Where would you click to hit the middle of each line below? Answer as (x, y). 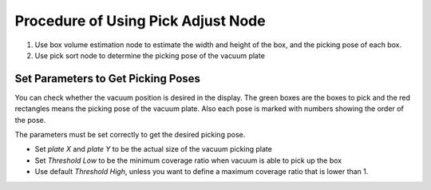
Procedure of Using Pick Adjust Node (140, 21)
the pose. (30, 120)
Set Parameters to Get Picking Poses (108, 79)
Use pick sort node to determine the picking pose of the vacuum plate (150, 55)
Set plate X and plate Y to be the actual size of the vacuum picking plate (154, 149)
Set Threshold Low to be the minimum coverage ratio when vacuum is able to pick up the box (188, 160)
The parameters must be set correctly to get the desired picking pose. (130, 135)
